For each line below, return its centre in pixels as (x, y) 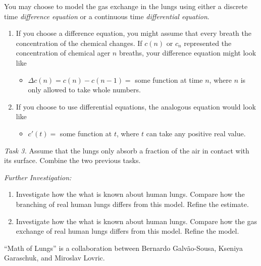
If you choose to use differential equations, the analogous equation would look (136, 106)
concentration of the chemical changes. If (79, 43)
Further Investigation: (38, 177)
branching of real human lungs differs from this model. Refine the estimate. (132, 204)
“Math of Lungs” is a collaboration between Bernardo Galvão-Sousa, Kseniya (124, 248)
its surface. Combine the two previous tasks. (72, 160)
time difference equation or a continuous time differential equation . (107, 16)
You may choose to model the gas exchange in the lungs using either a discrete (126, 6)
